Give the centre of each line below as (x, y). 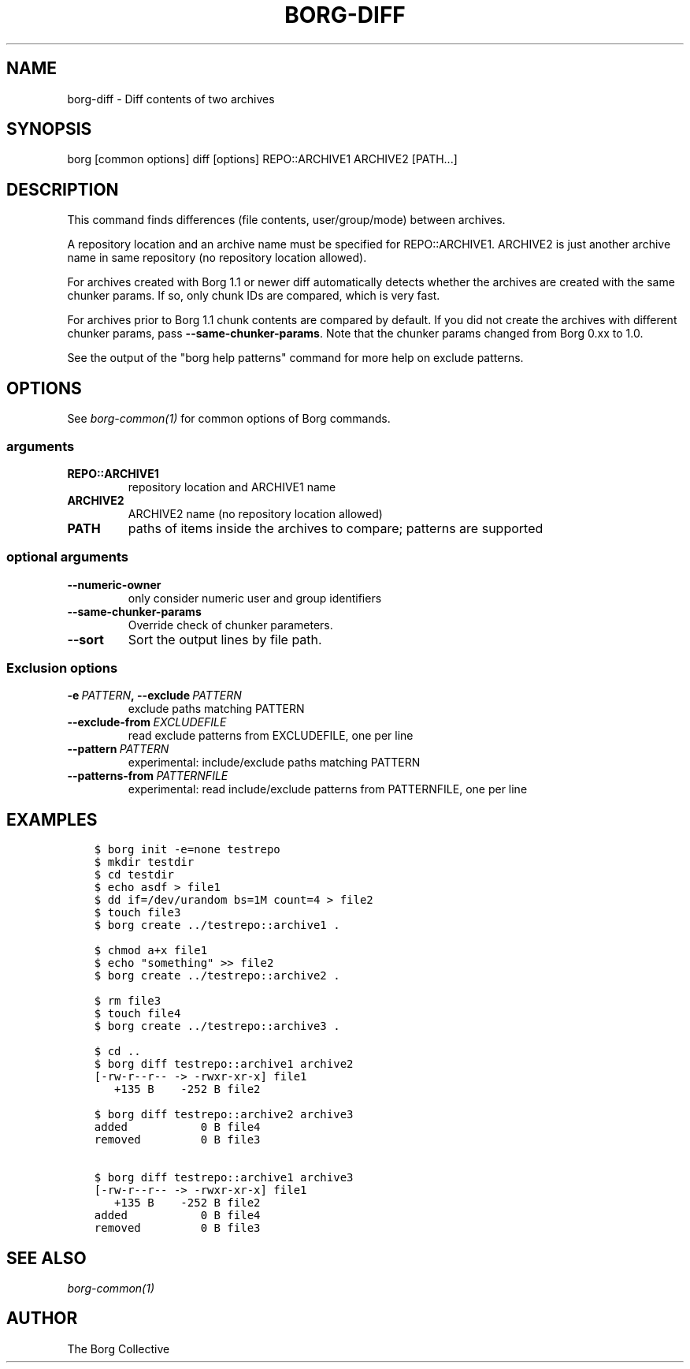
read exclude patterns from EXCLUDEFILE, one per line (271, 736)
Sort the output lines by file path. (225, 639)
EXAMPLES (52, 819)
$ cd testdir (134, 875)
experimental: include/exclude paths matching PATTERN (274, 763)
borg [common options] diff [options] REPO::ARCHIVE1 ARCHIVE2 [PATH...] (262, 159)
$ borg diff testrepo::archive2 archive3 (224, 1115)
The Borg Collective (119, 1348)
